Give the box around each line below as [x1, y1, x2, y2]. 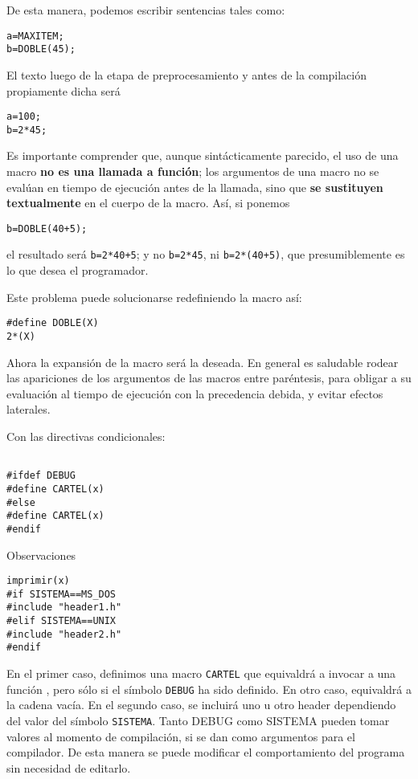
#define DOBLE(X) [6, 317, 99, 329]
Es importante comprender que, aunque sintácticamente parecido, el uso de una [6, 147, 399, 164]
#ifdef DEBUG [6, 470, 76, 482]
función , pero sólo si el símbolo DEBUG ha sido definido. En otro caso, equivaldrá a [6, 680, 412, 697]
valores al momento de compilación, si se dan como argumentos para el [6, 728, 355, 744]
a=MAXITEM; [6, 30, 64, 42]
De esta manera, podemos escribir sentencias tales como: [6, 2, 285, 18]
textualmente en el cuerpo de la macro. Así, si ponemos [6, 194, 290, 211]
